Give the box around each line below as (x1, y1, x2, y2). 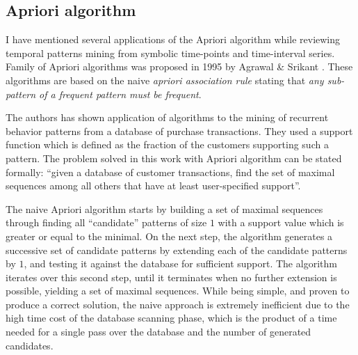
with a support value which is (218, 215, 344, 230)
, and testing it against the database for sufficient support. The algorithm (24, 256, 337, 271)
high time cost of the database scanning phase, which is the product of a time (6, 310, 337, 325)
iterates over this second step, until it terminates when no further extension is (6, 269, 337, 284)
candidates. (6, 338, 54, 352)
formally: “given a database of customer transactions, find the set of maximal (6, 164, 335, 179)
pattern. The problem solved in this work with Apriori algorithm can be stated (6, 150, 342, 165)
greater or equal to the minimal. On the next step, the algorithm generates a (6, 228, 333, 243)
